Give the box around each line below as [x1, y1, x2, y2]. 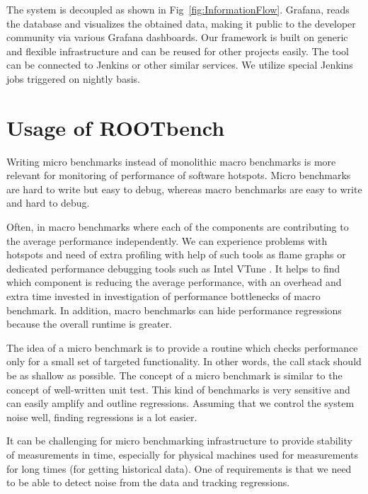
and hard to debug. [6, 195, 90, 210]
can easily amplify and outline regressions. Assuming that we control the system [6, 396, 355, 410]
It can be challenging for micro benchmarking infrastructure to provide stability [6, 433, 352, 448]
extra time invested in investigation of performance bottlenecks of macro [6, 289, 321, 304]
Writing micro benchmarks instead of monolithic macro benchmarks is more [6, 154, 336, 168]
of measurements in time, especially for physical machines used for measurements [6, 447, 358, 461]
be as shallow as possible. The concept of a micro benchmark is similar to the [6, 368, 343, 382]
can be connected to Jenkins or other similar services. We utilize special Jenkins [6, 57, 353, 72]
